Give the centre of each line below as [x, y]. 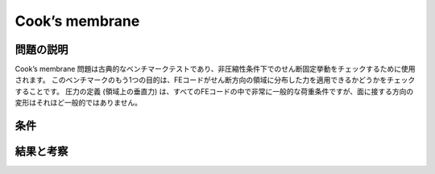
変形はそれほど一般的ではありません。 [79, 103]
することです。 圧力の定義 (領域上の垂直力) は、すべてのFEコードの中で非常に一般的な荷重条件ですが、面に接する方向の [214, 91]
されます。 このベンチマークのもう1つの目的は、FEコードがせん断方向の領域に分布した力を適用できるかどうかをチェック [215, 80]
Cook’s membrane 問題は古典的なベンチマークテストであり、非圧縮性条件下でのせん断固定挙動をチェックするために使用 [215, 69]
